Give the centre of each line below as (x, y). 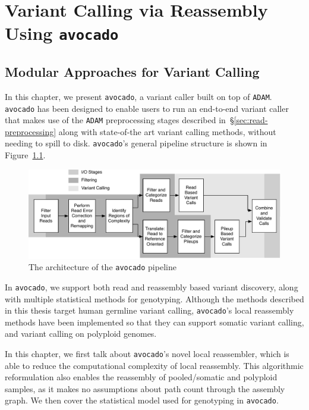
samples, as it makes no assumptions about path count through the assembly (145, 388)
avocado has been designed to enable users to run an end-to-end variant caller (147, 108)
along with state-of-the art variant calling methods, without (167, 131)
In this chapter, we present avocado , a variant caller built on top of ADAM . (138, 96)
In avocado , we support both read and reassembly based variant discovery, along (152, 287)
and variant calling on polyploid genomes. (81, 334)
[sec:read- (251, 120)
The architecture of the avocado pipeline (103, 267)
